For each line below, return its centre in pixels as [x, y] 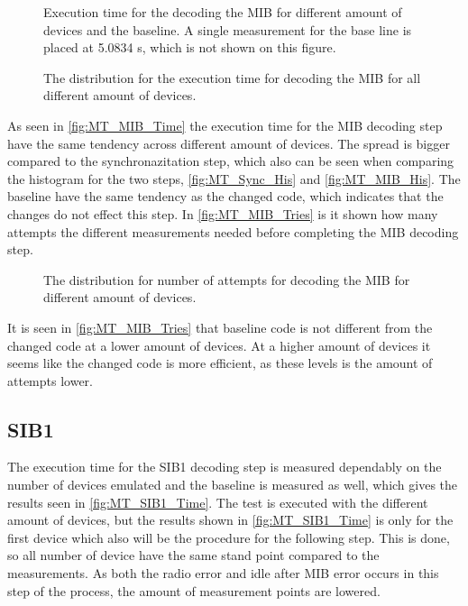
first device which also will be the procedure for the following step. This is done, [229, 537]
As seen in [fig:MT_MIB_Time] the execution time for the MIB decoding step [225, 125]
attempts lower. [50, 380]
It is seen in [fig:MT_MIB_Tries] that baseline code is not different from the [220, 327]
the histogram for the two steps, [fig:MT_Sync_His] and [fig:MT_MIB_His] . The [234, 178]
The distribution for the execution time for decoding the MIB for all [232, 77]
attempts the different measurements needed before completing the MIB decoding [233, 231]
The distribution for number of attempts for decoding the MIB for [227, 279]
